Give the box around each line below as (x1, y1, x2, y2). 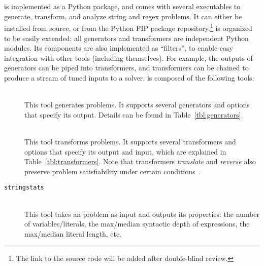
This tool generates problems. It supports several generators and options (24, 99, 250, 110)
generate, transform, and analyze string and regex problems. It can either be (4, 11, 242, 21)
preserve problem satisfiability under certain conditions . (24, 166, 201, 176)
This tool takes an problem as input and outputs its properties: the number (24, 208, 260, 219)
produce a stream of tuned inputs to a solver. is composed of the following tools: (4, 72, 254, 83)
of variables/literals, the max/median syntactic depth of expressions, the (24, 218, 250, 229)
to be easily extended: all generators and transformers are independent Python (4, 32, 249, 43)
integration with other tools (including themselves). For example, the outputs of (4, 52, 253, 63)
